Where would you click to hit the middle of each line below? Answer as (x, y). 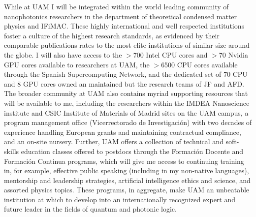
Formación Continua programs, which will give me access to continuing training (124, 161)
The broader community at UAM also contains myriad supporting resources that (126, 93)
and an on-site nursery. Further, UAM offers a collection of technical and (114, 141)
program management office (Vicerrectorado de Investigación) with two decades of (128, 122)
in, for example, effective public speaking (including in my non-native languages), (127, 170)
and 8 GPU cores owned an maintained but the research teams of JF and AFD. (124, 83)
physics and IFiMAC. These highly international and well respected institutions (124, 26)
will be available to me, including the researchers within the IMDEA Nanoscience (127, 103)
